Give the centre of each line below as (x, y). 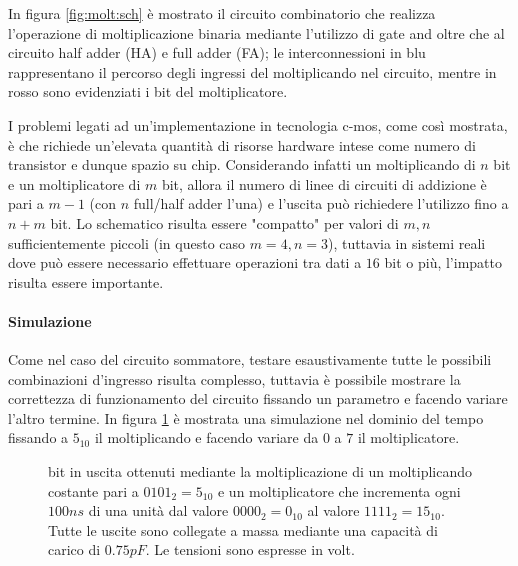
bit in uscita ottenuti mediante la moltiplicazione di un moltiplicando (260, 471)
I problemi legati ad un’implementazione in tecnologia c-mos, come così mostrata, (258, 124)
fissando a (38, 437)
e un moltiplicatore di (74, 183)
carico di (74, 549)
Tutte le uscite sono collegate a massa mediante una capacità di (243, 529)
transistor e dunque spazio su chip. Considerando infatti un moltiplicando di (242, 164)
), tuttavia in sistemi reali (406, 242)
